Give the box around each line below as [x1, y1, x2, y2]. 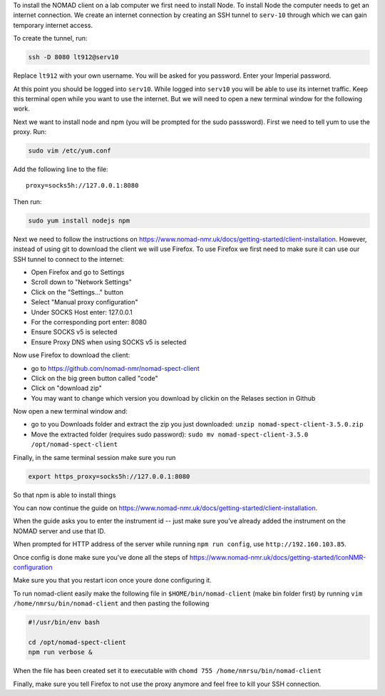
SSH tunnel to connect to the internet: [13, 255, 125, 263]
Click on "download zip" [31, 384, 103, 392]
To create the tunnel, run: [13, 34, 88, 43]
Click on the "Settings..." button [31, 287, 124, 296]
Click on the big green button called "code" [31, 374, 158, 382]
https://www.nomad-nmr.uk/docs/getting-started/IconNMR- [189, 553, 366, 561]
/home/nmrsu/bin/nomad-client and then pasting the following [13, 599, 210, 608]
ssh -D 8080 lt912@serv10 [28, 53, 119, 61]
